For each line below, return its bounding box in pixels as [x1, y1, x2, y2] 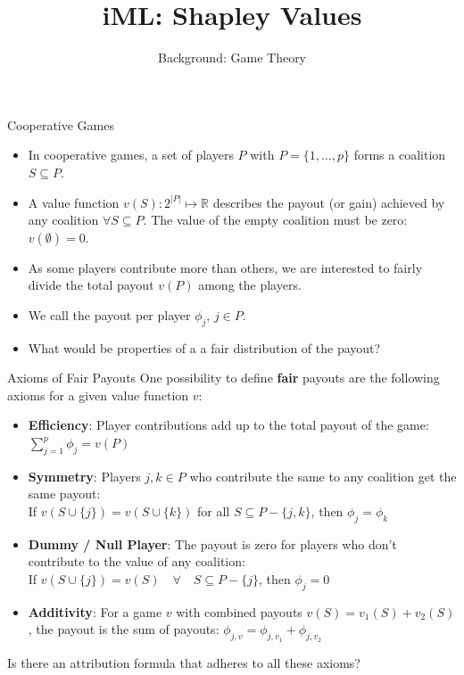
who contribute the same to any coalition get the [189, 466, 457, 485]
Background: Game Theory [157, 48, 307, 67]
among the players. [198, 276, 302, 294]
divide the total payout [28, 276, 154, 294]
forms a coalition [353, 145, 446, 164]
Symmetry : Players [28, 466, 141, 485]
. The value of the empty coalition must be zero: [143, 210, 408, 229]
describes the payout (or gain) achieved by [212, 193, 445, 211]
